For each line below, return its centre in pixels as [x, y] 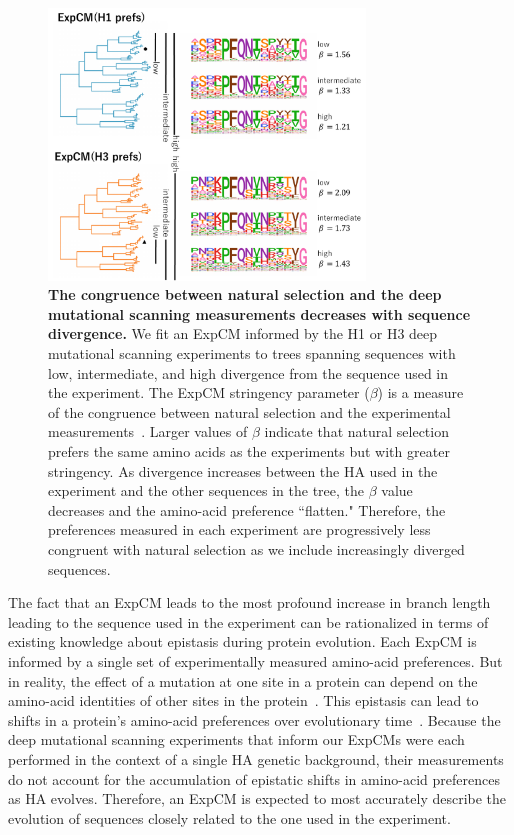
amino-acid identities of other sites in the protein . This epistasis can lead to [243, 700]
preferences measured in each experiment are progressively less [239, 529]
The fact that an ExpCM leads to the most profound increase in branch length [249, 602]
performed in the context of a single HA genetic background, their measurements [256, 758]
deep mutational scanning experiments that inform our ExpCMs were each [236, 739]
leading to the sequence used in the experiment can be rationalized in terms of [248, 621]
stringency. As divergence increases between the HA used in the [243, 470]
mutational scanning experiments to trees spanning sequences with [252, 353]
